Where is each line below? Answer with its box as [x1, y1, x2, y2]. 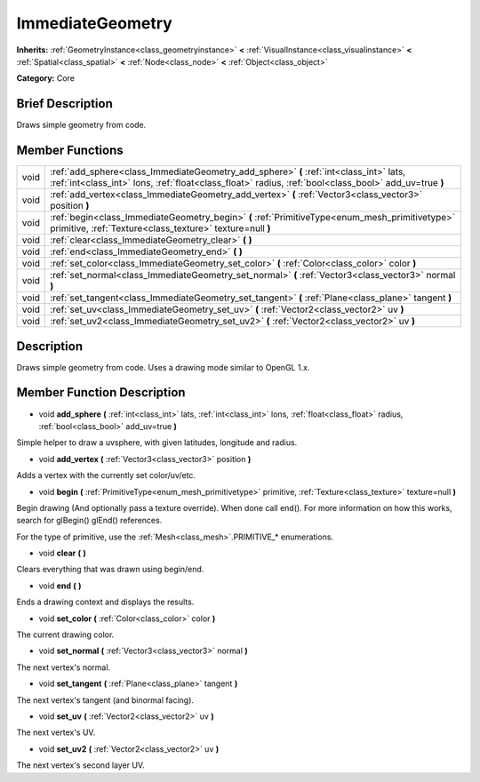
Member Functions [16, 143, 124, 158]
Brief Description [16, 96, 113, 111]
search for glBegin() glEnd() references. [16, 515, 163, 526]
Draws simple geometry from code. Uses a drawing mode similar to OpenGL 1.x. [16, 362, 310, 372]
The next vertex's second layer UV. [16, 760, 146, 770]
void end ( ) [38, 580, 82, 591]
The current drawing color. [16, 629, 115, 640]
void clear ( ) [38, 547, 86, 559]
